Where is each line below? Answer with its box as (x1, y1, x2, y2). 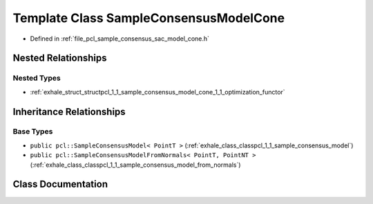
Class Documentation (12, 178, 108, 190)
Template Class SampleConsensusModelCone (12, 10, 285, 25)
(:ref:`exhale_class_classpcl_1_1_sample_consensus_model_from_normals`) (30, 161, 241, 169)
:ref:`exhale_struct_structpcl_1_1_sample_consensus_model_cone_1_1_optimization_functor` (30, 88, 286, 96)
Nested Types (12, 73, 61, 83)
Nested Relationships (12, 52, 107, 64)
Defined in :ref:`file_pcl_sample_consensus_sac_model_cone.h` (30, 34, 210, 43)
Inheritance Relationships (12, 105, 126, 117)
